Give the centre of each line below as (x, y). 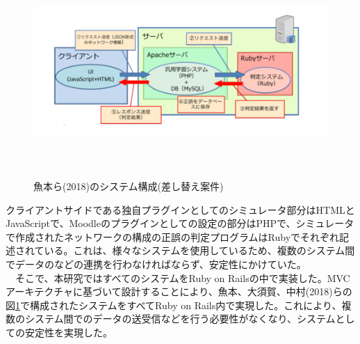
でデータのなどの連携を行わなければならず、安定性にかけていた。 (156, 264)
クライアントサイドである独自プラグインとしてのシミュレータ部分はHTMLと (180, 209)
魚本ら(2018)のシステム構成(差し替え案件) (129, 186)
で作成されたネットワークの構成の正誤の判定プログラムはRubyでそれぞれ (173, 236)
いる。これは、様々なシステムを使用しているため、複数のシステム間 (199, 250)
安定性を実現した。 (68, 332)
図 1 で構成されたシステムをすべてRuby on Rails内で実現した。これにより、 (174, 305)
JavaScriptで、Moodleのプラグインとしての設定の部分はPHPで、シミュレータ (180, 223)
